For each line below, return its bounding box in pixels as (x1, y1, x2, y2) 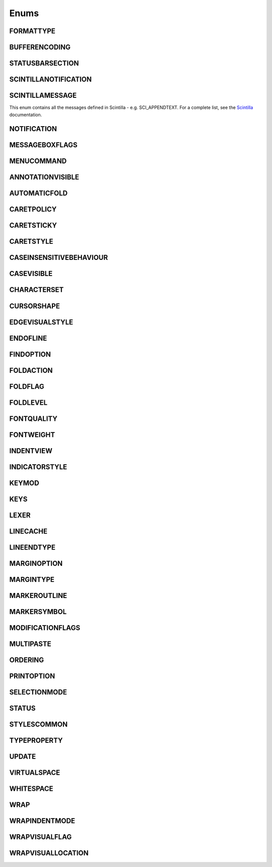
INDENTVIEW (9, 447, 52, 455)
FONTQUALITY (9, 414, 58, 423)
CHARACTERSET (9, 286, 64, 294)
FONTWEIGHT (9, 430, 55, 439)
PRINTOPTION (9, 672, 55, 680)
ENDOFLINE (9, 334, 47, 343)
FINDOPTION (9, 350, 51, 358)
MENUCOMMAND (9, 157, 67, 166)
